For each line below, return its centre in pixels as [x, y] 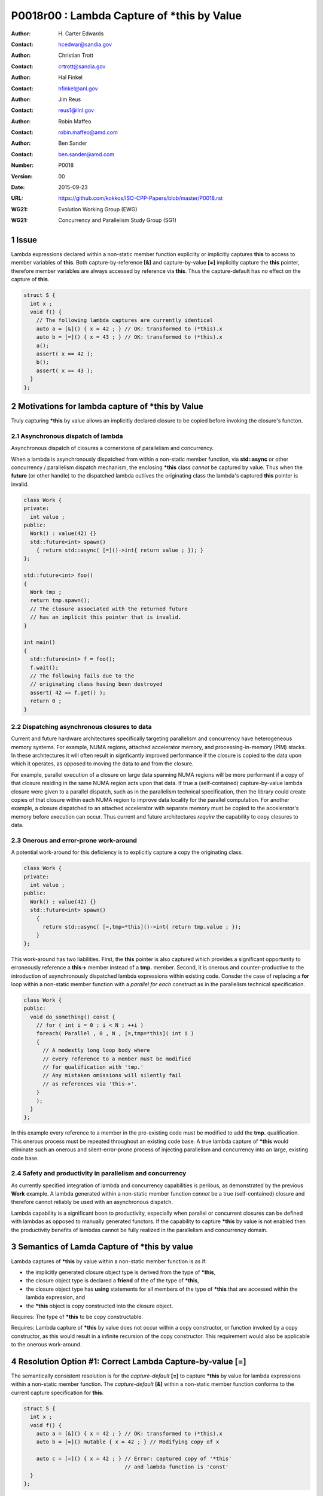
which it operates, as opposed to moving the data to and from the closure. [102, 764]
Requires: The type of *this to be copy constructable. [77, 1316]
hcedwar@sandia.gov [85, 44]
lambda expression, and [56, 1297]
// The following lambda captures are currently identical [125, 320]
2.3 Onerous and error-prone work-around [74, 840]
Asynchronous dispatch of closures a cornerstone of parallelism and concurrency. [112, 448]
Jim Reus [70, 99]
